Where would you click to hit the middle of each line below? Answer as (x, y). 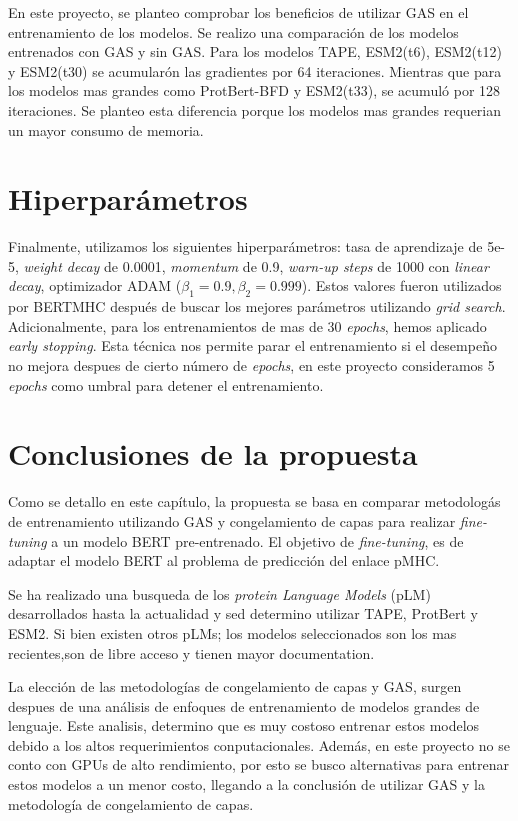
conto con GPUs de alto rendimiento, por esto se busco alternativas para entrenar (259, 764)
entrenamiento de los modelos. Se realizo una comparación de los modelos (233, 31)
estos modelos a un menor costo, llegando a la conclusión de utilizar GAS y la (246, 784)
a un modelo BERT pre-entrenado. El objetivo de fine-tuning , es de (257, 540)
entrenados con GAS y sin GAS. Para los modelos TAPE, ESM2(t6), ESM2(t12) (255, 51)
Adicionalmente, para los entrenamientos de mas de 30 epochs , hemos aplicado (247, 325)
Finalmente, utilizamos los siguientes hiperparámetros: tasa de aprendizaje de (245, 246)
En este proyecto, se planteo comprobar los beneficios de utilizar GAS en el (238, 12)
